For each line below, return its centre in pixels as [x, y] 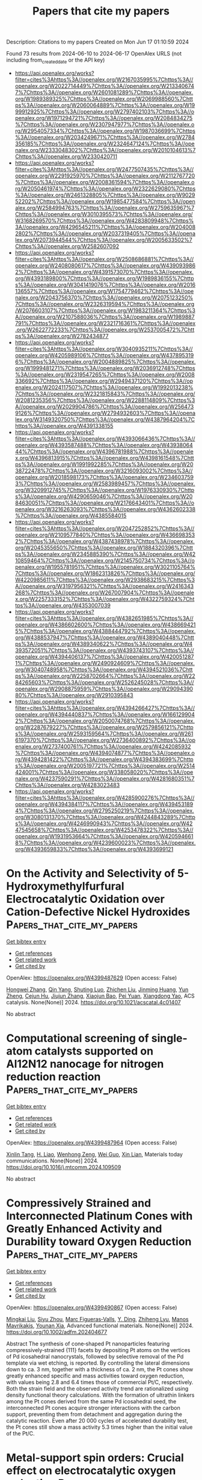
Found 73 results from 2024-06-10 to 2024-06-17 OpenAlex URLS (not [94, 54]
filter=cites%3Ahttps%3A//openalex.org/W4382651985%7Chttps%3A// [104, 618]
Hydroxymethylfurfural [65, 886]
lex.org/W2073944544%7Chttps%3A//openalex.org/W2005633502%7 [103, 240]
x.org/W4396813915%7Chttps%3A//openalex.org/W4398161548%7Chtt [104, 458]
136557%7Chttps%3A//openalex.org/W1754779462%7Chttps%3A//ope [104, 291]
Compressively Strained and [79, 1203]
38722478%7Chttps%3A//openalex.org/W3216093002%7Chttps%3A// [104, 470]
